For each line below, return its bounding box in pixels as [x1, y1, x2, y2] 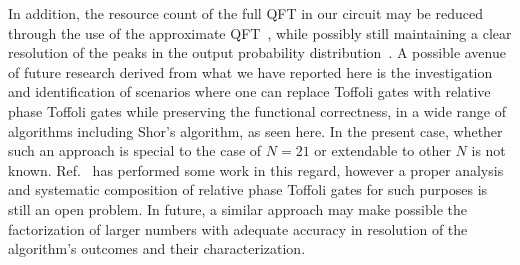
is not [471, 140, 506, 161]
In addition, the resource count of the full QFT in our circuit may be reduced [8, 3, 483, 23]
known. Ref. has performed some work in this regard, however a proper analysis [8, 159, 504, 180]
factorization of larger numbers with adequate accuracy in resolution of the [8, 218, 468, 239]
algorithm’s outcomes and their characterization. [8, 238, 306, 259]
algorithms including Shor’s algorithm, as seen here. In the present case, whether [8, 120, 503, 141]
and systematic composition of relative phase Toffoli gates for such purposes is [8, 179, 488, 200]
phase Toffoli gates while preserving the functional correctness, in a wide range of [8, 100, 506, 121]
